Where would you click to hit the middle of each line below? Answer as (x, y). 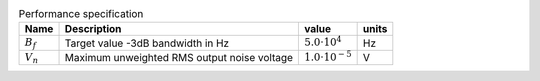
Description (93, 29)
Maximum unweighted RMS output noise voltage (179, 57)
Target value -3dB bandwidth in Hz (147, 43)
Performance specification (81, 14)
